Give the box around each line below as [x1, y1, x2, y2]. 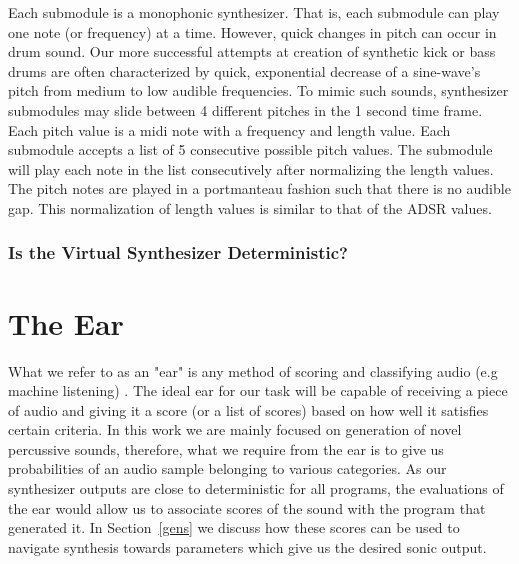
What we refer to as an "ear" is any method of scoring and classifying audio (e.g [8, 360, 498, 381]
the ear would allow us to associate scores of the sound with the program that [8, 497, 486, 518]
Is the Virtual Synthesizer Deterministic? [8, 240, 348, 265]
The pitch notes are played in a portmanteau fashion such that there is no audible [8, 178, 511, 199]
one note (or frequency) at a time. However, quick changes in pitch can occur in [8, 21, 497, 42]
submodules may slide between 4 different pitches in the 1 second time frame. [8, 99, 483, 120]
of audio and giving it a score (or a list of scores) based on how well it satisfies [8, 399, 489, 420]
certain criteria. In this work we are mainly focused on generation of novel [8, 419, 462, 440]
